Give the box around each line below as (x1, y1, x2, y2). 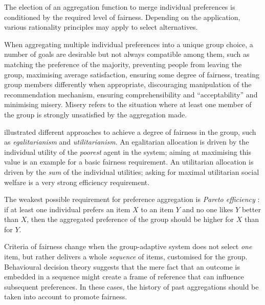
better (241, 204, 261, 214)
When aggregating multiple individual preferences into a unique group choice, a (4, 38, 253, 49)
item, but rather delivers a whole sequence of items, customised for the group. (4, 251, 248, 262)
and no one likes (182, 204, 233, 214)
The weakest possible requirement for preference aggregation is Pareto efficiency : (4, 194, 260, 205)
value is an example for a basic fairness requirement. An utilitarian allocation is (4, 156, 254, 167)
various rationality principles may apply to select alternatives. (4, 22, 198, 32)
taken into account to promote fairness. (4, 291, 127, 302)
